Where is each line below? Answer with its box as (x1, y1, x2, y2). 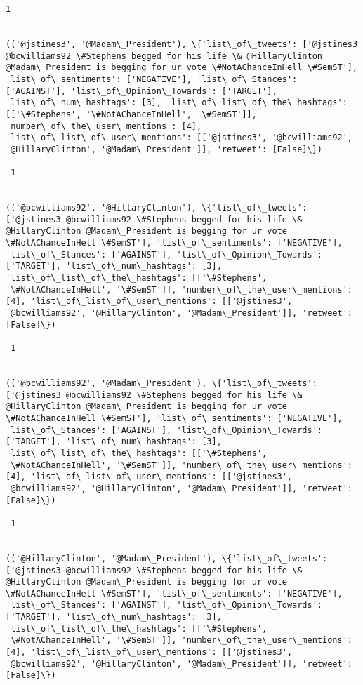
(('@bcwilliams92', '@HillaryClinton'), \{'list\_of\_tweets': (6, 203, 308, 213)
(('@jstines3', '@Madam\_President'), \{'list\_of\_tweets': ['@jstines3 (6, 39, 358, 49)
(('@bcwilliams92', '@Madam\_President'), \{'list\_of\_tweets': (6, 378, 317, 388)
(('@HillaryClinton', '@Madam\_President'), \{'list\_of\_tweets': (6, 553, 328, 564)
